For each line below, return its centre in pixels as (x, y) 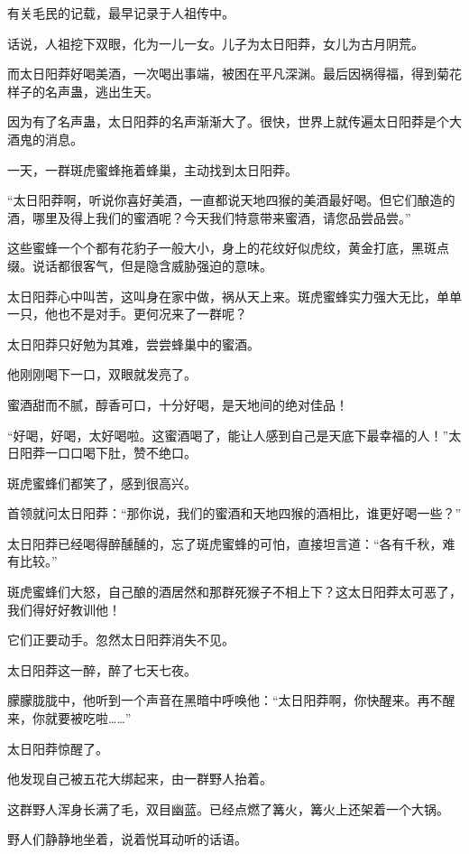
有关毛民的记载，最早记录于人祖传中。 (121, 13)
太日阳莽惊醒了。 (58, 748)
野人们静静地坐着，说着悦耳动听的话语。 (127, 839)
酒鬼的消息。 (45, 139)
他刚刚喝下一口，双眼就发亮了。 (102, 374)
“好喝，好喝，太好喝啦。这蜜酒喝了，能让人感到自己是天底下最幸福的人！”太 (234, 435)
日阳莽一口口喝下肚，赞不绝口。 (102, 453)
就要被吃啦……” (88, 718)
